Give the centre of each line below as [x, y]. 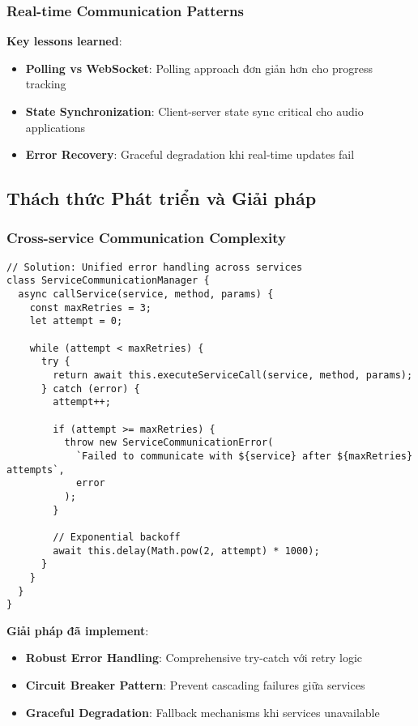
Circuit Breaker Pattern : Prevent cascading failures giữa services [195, 685]
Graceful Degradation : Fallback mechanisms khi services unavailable [203, 712]
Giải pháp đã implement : [78, 630]
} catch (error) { [90, 389]
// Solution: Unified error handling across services [155, 267]
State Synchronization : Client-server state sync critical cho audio [194, 111]
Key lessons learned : [64, 41]
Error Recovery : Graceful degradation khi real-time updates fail [190, 154]
